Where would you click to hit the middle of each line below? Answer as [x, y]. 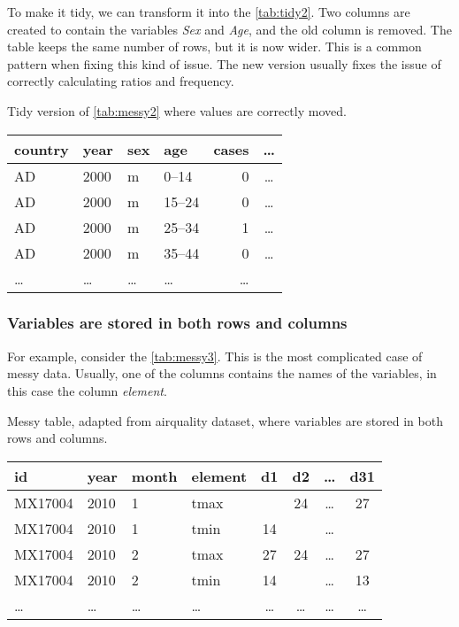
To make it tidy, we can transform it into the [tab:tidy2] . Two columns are [209, 12]
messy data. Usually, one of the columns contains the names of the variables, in [222, 373]
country [42, 149]
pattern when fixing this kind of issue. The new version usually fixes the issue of [224, 63]
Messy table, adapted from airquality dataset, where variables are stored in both [225, 420]
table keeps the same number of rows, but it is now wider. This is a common [214, 46]
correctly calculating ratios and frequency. [121, 81]
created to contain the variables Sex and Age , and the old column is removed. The [229, 29]
